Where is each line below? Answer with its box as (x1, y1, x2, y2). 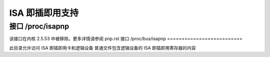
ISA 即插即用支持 (9, 7, 79, 18)
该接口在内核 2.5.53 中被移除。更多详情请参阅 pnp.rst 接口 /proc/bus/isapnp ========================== (9, 36, 242, 42)
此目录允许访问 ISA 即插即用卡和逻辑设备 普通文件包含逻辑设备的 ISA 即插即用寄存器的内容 (9, 45, 196, 51)
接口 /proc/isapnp (9, 22, 69, 31)
